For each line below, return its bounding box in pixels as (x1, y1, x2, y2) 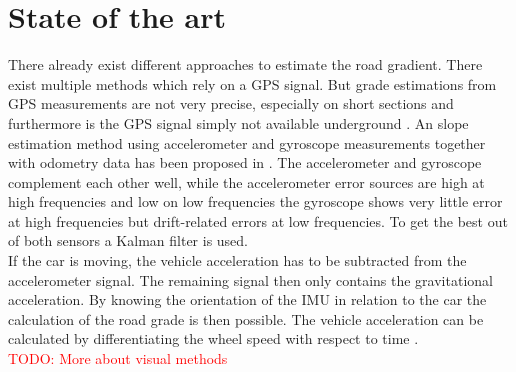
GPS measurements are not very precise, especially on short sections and (8, 93, 454, 114)
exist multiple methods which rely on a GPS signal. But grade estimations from (8, 73, 497, 94)
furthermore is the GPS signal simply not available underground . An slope (8, 112, 469, 133)
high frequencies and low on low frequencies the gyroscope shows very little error (8, 191, 503, 212)
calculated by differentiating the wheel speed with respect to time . (8, 328, 419, 349)
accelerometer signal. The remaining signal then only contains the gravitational (8, 269, 493, 290)
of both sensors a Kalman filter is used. (8, 230, 249, 251)
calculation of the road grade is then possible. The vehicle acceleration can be (8, 308, 484, 329)
